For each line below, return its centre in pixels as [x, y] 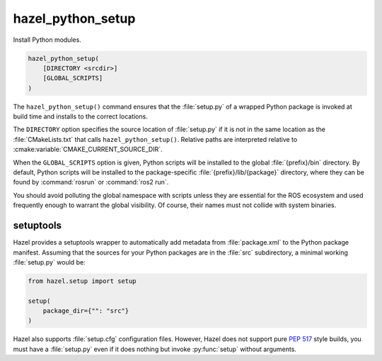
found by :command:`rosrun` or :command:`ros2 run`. [91, 182]
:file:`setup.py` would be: [49, 262]
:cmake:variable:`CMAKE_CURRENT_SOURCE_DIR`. [88, 150]
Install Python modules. [47, 40]
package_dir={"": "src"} [86, 311]
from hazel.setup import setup [82, 281]
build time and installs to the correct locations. [80, 116]
